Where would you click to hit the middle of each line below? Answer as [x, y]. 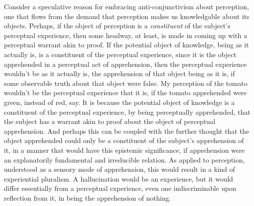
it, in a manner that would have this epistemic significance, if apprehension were [124, 150]
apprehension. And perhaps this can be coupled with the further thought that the [127, 131]
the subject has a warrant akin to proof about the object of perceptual [110, 121]
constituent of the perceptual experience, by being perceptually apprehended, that [127, 112]
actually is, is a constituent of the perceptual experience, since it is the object [120, 54]
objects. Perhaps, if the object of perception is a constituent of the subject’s [117, 26]
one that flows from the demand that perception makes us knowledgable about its [127, 16]
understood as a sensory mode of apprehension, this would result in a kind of [120, 169]
